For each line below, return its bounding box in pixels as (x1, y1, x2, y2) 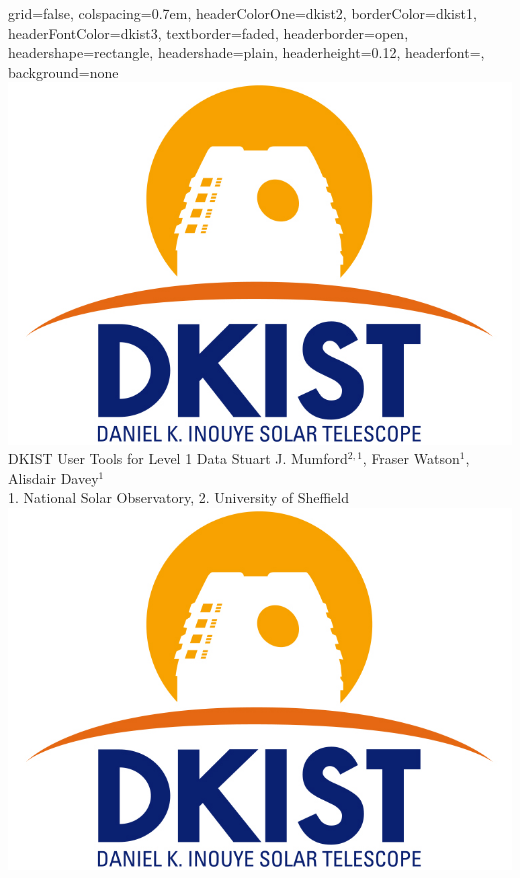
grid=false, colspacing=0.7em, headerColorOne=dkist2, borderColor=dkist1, (8, 3, 477, 23)
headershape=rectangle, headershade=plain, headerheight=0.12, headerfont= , (8, 42, 485, 63)
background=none (8, 61, 119, 82)
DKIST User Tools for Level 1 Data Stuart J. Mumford (8, 448, 348, 469)
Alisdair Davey (8, 467, 99, 488)
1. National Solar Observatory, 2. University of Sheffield (8, 487, 350, 508)
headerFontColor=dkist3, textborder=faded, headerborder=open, (8, 22, 409, 43)
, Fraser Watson (362, 448, 460, 469)
